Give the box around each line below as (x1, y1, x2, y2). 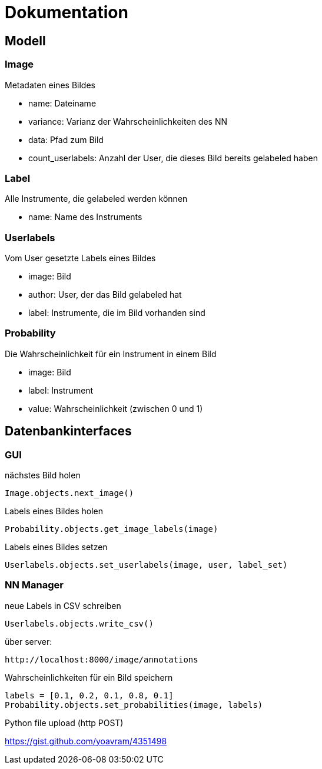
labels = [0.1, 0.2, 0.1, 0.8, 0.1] (5, 690, 174, 700)
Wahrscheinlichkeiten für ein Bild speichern (5, 672, 173, 683)
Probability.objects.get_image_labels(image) (5, 524, 218, 534)
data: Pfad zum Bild (28, 134, 104, 145)
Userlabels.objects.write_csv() (5, 618, 154, 628)
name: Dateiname (28, 98, 97, 108)
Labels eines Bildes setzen (5, 542, 108, 552)
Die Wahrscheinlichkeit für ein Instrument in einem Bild (5, 348, 217, 359)
